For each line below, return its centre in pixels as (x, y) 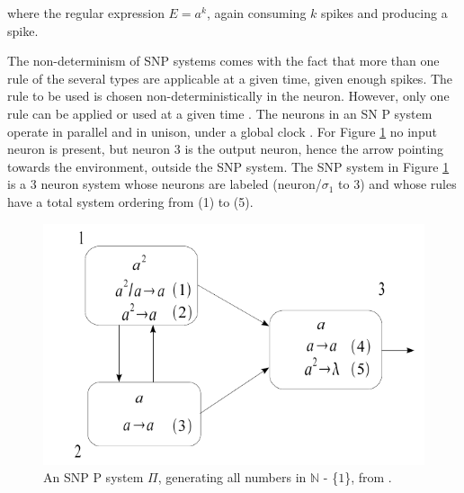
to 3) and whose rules (397, 184)
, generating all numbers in (232, 477)
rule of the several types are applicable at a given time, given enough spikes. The (230, 78)
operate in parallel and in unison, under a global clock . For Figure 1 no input (222, 131)
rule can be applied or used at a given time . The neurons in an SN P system (220, 113)
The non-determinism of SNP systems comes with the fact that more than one (223, 61)
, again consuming (256, 13)
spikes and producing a (384, 13)
